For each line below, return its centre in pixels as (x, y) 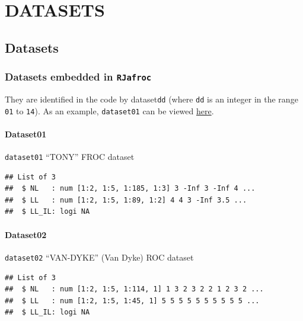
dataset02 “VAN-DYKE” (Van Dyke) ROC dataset (99, 257)
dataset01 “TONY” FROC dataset (70, 157)
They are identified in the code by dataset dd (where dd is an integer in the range (151, 99)
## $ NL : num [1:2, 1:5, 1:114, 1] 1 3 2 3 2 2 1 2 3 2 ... (134, 289)
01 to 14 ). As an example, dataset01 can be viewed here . (109, 110)
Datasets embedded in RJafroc (78, 77)
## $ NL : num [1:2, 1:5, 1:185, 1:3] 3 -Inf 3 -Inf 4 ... (130, 189)
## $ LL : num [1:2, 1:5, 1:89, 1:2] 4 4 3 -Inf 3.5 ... (126, 200)
